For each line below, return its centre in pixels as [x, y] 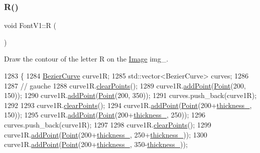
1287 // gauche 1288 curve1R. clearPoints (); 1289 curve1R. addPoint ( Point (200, [125, 85]
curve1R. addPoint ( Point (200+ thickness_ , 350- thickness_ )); [96, 144]
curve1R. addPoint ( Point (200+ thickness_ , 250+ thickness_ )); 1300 [106, 134]
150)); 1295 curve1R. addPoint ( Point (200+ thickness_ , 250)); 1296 [105, 115]
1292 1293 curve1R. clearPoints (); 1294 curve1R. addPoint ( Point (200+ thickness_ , [128, 105]
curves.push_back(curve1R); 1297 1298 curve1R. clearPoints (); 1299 [108, 124]
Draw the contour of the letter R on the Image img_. [86, 59]
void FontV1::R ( [30, 25]
